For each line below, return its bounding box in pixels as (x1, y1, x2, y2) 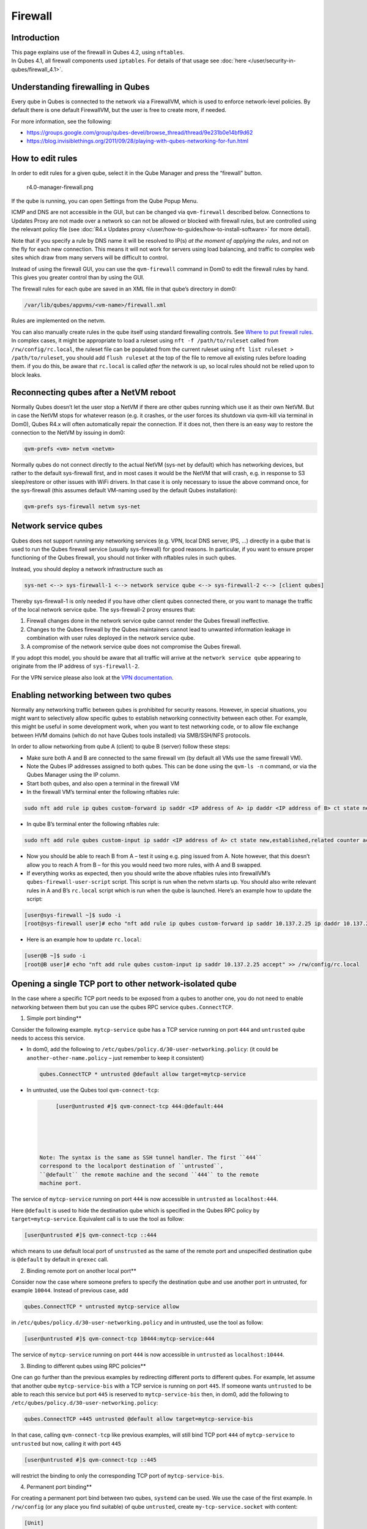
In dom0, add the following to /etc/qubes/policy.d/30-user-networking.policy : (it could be (26, 1046, 278, 1053)
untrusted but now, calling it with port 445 (11, 1440, 122, 1447)
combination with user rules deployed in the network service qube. (26, 634, 196, 642)
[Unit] (24, 1519, 44, 1526)
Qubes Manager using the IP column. (26, 771, 120, 779)
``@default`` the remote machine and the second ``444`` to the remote (39, 1171, 259, 1178)
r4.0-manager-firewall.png (26, 183, 94, 191)
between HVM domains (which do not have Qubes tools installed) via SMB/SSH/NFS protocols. (11, 731, 251, 739)
